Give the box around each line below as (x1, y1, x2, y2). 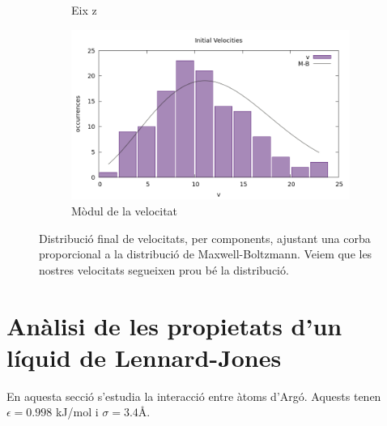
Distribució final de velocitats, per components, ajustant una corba (39, 229, 371, 246)
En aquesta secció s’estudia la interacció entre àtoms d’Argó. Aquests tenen (6, 387, 381, 404)
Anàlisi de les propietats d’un (6, 309, 342, 342)
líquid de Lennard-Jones (6, 340, 282, 373)
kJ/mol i (55, 403, 99, 420)
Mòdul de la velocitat (71, 202, 178, 219)
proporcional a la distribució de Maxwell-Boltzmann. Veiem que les (39, 245, 372, 262)
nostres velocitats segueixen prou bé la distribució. (39, 261, 289, 278)
